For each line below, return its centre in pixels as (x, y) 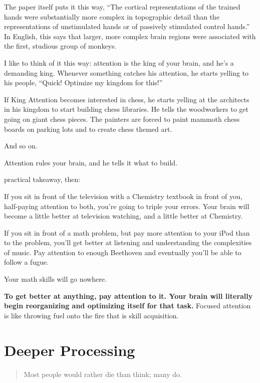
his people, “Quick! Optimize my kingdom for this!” (83, 82)
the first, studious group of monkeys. (60, 46)
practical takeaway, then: (42, 179)
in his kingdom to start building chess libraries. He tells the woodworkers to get (126, 109)
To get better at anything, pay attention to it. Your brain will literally (128, 296)
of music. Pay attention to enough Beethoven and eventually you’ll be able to (123, 252)
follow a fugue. (27, 262)
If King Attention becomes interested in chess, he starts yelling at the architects (127, 99)
